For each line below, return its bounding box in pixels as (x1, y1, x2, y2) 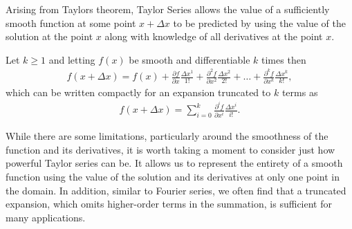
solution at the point (6, 29, 93, 44)
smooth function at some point (6, 15, 136, 30)
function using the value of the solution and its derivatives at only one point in (6, 170, 340, 184)
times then (261, 52, 306, 66)
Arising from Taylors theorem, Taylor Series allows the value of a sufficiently (6, 2, 330, 16)
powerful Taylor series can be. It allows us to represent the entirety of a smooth (6, 156, 343, 170)
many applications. (6, 210, 86, 224)
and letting (48, 52, 95, 66)
